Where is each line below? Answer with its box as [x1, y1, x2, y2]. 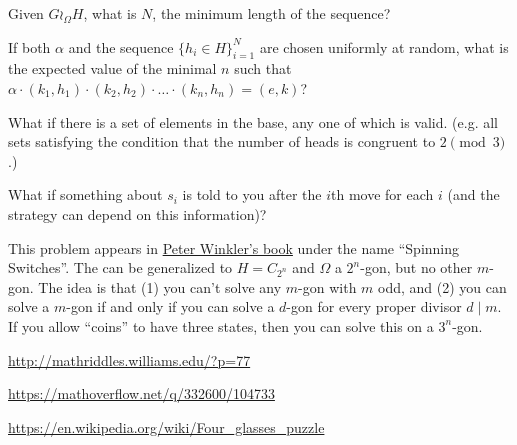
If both [8, 36, 51, 57]
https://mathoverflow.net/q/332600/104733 [8, 383, 275, 404]
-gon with [298, 276, 357, 297]
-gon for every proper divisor [286, 296, 462, 317]
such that [234, 58, 292, 79]
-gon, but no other [360, 257, 473, 278]
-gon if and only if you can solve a [66, 296, 275, 317]
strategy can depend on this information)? [8, 203, 267, 224]
